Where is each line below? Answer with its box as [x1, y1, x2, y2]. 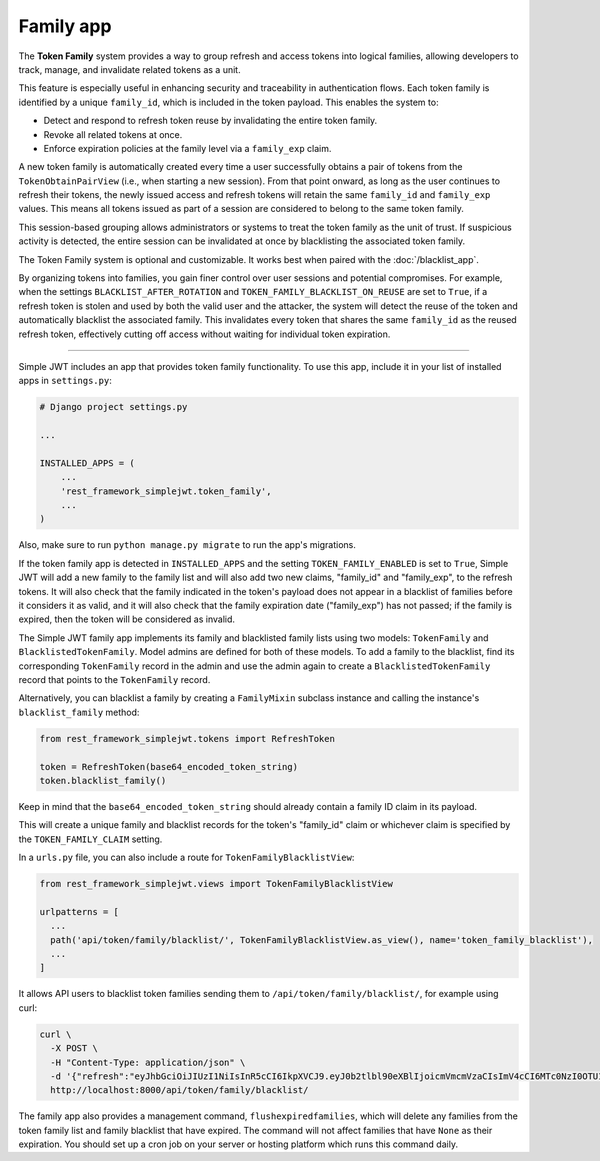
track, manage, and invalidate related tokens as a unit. [18, 63, 241, 75]
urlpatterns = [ [39, 906, 120, 917]
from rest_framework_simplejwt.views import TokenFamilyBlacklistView [39, 878, 394, 890]
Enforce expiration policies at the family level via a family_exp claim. [43, 142, 332, 154]
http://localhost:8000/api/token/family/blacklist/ [50, 1085, 309, 1096]
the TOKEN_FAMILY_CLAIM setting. [18, 833, 163, 845]
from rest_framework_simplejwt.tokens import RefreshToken [39, 733, 335, 744]
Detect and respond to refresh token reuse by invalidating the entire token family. [43, 115, 378, 127]
